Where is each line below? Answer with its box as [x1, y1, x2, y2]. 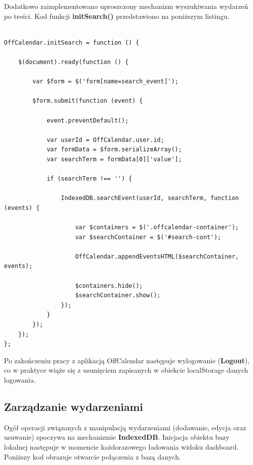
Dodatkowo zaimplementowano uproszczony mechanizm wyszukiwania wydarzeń [4, 1, 249, 11]
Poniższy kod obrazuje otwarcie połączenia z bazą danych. [4, 451, 181, 462]
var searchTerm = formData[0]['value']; [46, 155, 182, 163]
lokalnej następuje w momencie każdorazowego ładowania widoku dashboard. [4, 441, 239, 452]
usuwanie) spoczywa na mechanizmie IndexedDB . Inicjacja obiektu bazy [4, 432, 230, 442]
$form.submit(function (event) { [32, 97, 143, 105]
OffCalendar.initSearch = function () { [4, 39, 140, 46]
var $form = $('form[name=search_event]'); [32, 78, 178, 85]
